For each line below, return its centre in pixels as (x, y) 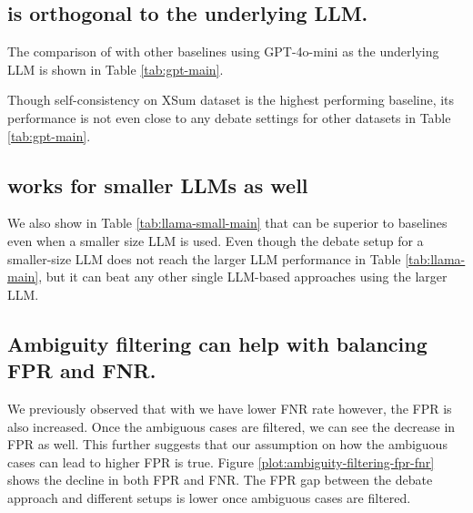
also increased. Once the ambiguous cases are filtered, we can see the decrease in (231, 426)
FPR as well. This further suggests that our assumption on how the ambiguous (227, 444)
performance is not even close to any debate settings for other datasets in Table (229, 117)
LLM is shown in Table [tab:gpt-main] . (116, 69)
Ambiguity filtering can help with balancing (217, 343)
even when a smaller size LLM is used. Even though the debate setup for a (216, 240)
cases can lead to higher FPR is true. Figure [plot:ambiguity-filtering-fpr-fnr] (221, 462)
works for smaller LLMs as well (158, 185)
